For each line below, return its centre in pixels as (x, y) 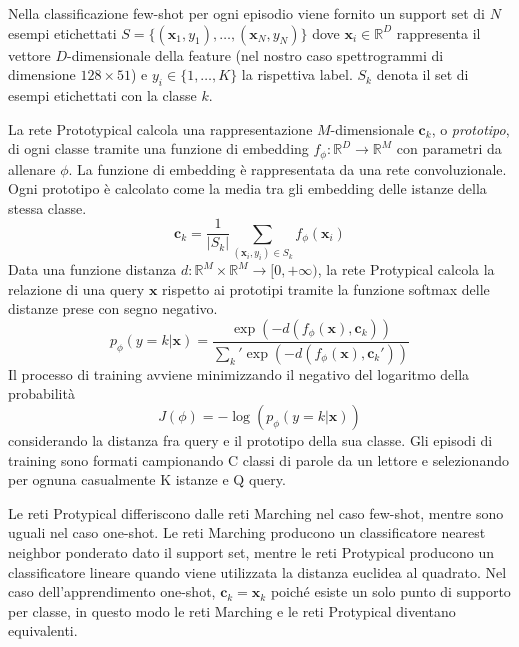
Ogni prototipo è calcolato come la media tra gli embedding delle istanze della (247, 188)
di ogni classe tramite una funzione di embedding (158, 148)
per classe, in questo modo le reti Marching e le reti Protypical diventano (232, 610)
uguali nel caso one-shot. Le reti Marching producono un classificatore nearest (247, 532)
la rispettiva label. (297, 74)
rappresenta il (438, 32)
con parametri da (449, 148)
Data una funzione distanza (92, 269)
